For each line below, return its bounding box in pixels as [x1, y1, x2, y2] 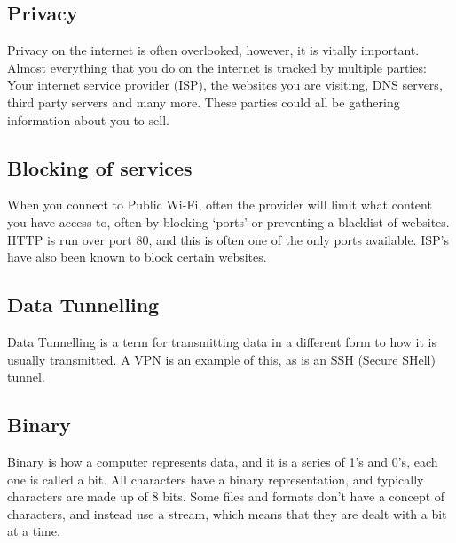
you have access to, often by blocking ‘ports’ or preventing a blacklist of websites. [7, 212, 450, 231]
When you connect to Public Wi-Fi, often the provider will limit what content [7, 195, 432, 214]
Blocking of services [7, 153, 193, 181]
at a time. [7, 522, 60, 540]
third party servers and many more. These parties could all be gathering [7, 92, 400, 111]
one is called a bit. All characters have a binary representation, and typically [7, 469, 424, 488]
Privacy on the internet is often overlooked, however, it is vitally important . [7, 41, 420, 59]
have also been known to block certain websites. [7, 248, 267, 266]
